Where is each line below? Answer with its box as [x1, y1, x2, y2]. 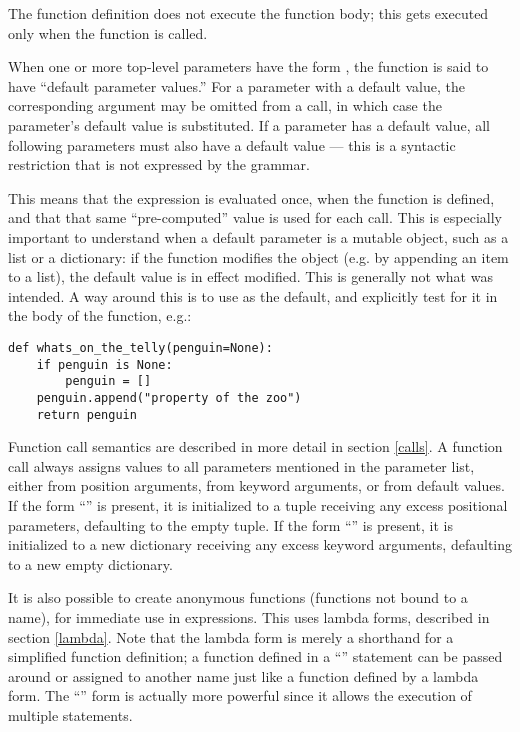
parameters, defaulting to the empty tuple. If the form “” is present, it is [8, 514, 453, 535]
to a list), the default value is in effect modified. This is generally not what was [8, 266, 493, 287]
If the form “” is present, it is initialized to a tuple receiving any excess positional [8, 494, 508, 515]
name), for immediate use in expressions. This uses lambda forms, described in [8, 606, 490, 627]
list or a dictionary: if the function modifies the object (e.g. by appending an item [8, 246, 509, 267]
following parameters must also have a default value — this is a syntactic [8, 134, 456, 155]
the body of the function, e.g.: [8, 305, 192, 326]
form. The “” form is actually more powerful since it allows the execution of [8, 685, 472, 706]
